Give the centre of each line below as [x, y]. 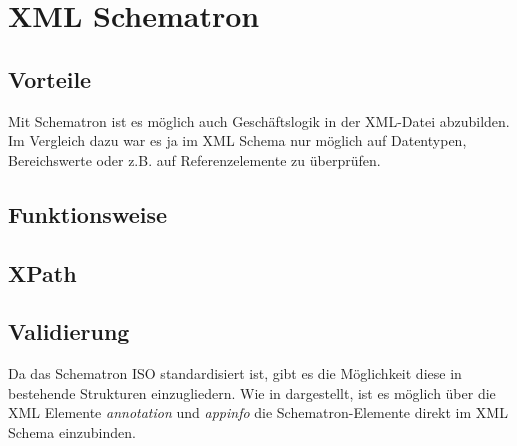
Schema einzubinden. [72, 431]
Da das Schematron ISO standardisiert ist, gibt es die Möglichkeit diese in [235, 373]
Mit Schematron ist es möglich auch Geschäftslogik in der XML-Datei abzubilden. [259, 120]
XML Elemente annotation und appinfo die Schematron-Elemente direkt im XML [258, 412]
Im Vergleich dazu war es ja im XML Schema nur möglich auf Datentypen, [237, 140]
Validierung [69, 331]
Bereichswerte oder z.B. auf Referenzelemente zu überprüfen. [194, 159]
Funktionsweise [88, 213]
